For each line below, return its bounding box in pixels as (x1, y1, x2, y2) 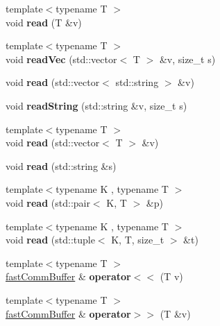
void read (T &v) (6, 15, 82, 29)
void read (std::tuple (6, 232, 95, 247)
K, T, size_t (111, 232, 164, 247)
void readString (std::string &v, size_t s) (6, 98, 187, 112)
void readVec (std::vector (6, 51, 117, 66)
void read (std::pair (6, 195, 90, 209)
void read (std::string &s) (6, 158, 117, 173)
